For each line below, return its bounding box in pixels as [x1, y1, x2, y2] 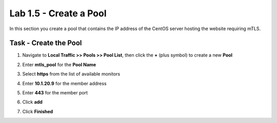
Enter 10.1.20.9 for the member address [22, 80, 107, 86]
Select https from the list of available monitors [22, 71, 121, 77]
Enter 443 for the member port [22, 90, 88, 96]
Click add [22, 99, 43, 105]
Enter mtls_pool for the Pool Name [22, 61, 96, 67]
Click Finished [22, 108, 53, 114]
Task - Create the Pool [9, 39, 82, 47]
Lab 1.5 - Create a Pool [9, 8, 107, 19]
